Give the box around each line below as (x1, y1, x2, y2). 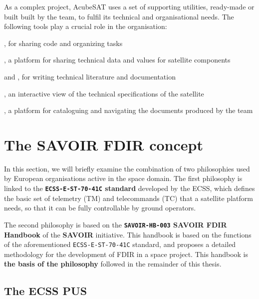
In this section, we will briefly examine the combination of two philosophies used (4, 163, 250, 173)
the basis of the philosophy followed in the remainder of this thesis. (4, 258, 222, 269)
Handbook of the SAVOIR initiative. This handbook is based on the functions (4, 229, 252, 239)
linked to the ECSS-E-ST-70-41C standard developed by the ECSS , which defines (4, 183, 255, 193)
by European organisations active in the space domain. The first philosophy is (4, 173, 243, 183)
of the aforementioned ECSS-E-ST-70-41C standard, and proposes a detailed (4, 239, 236, 249)
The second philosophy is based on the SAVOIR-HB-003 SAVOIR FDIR (4, 219, 227, 229)
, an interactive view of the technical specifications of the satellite (4, 88, 204, 98)
